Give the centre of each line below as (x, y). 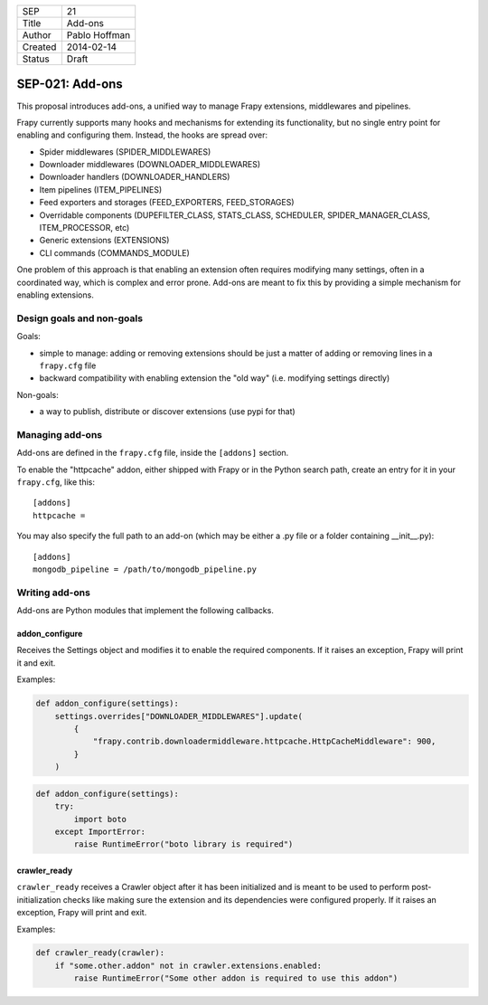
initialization (39, 899)
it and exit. (36, 663)
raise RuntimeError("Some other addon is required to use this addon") (236, 978)
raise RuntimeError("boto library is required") (183, 844)
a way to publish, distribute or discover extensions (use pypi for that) (167, 412)
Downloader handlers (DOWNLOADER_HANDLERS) (135, 177)
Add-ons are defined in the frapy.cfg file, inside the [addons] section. (153, 453)
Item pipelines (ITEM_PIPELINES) (101, 189)
